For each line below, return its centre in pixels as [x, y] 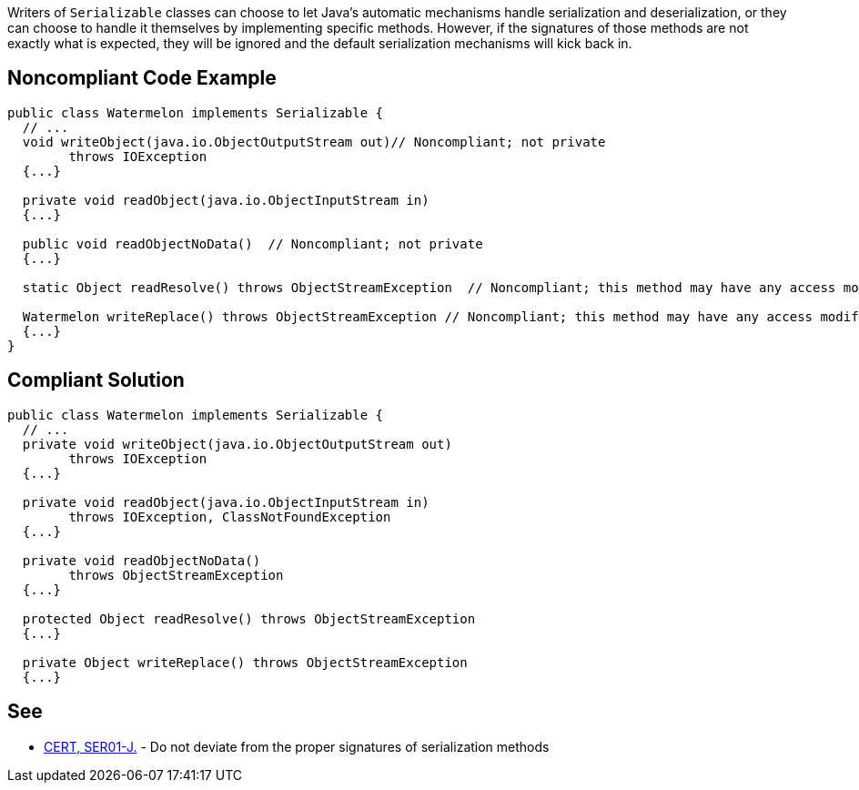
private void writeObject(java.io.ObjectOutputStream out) [237, 444]
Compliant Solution [96, 380]
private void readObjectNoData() [141, 560]
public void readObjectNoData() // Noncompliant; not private [253, 243]
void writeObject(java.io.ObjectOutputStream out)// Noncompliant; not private [314, 142]
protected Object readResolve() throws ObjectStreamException [249, 618]
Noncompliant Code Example [142, 78]
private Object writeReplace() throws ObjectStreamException [245, 662]
